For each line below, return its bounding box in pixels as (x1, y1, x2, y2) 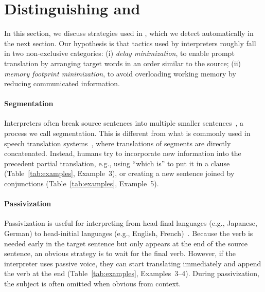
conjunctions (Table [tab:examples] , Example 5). (4, 178, 159, 189)
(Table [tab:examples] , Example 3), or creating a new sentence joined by (4, 168, 235, 179)
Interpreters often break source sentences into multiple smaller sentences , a (4, 118, 244, 128)
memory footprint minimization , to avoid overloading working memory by (4, 68, 236, 79)
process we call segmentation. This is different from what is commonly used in (4, 128, 251, 139)
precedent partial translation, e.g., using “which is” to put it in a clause (4, 158, 230, 168)
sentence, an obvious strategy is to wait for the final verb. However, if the (4, 248, 236, 259)
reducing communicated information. (4, 78, 120, 89)
